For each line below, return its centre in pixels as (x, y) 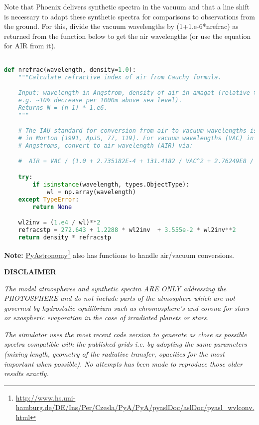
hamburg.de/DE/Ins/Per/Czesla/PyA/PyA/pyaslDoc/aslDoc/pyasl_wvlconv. (135, 407)
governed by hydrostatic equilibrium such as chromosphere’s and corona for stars (127, 308)
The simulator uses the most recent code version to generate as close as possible (126, 334)
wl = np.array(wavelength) (91, 192)
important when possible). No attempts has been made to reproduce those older (124, 363)
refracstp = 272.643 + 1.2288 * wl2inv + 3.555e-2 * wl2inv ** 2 (127, 230)
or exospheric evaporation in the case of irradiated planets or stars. (107, 318)
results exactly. (26, 373)
